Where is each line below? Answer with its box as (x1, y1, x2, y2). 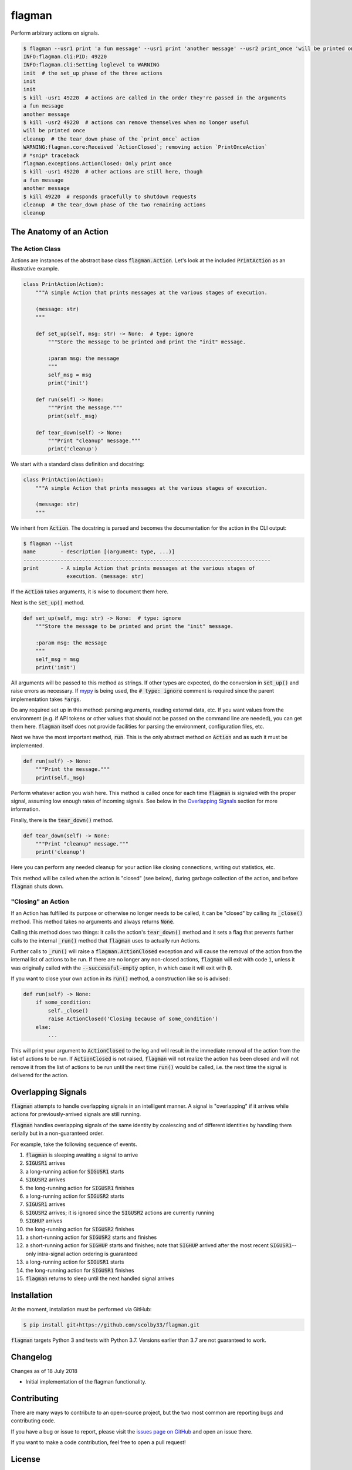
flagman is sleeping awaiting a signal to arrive (25, 1151, 138, 1158)
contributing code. (11, 1417, 56, 1424)
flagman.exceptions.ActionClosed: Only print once (23, 161, 172, 167)
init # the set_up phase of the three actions (23, 69, 163, 76)
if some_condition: (35, 999, 92, 1005)
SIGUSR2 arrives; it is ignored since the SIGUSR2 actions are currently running (25, 1209, 215, 1216)
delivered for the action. (11, 1072, 69, 1079)
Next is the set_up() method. (11, 599, 85, 606)
